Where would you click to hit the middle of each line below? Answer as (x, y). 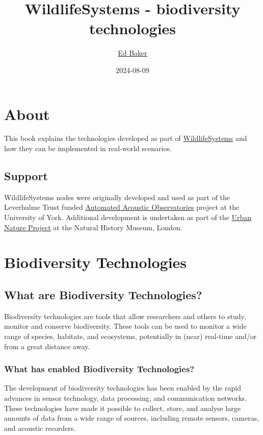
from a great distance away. (47, 346)
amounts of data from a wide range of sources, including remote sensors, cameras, (132, 418)
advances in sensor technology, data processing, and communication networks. (126, 397)
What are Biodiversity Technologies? (103, 294)
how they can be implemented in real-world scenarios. (88, 148)
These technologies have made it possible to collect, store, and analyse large (123, 408)
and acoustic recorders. (40, 428)
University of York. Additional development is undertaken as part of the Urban (128, 217)
